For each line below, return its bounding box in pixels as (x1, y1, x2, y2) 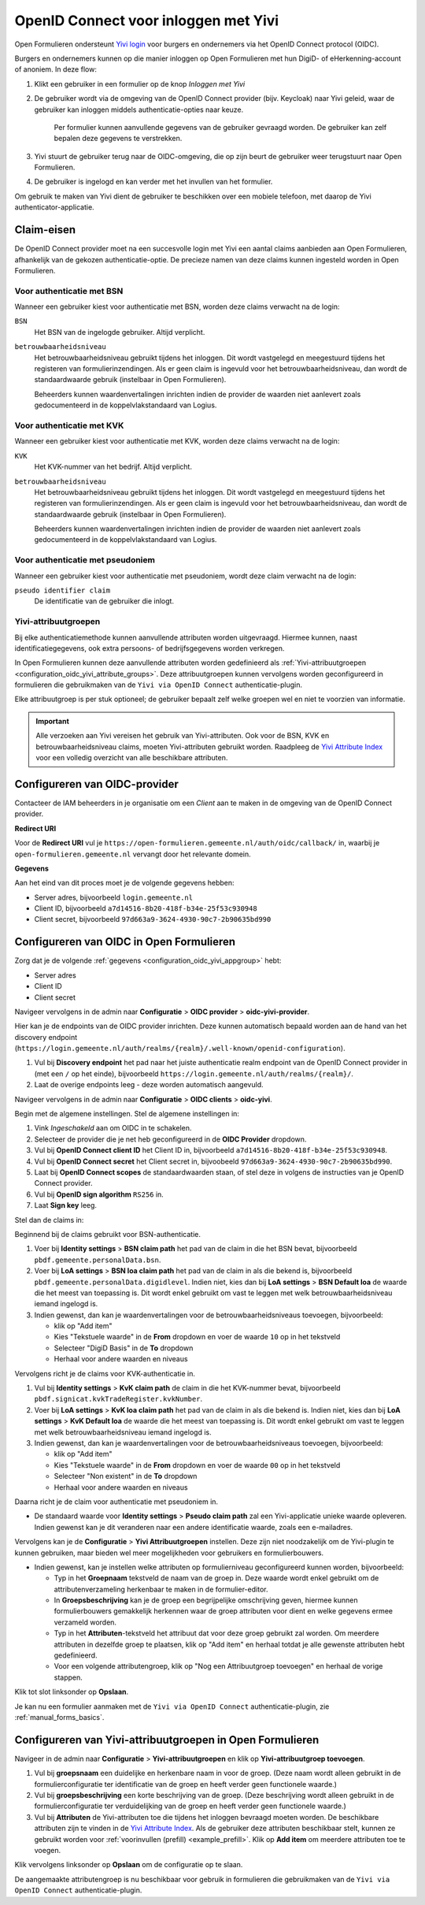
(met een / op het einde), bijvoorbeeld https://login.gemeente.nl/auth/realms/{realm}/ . (34, 1068, 354, 1079)
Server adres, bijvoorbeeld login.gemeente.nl (34, 893, 193, 902)
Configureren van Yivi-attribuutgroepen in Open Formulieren (14, 1733, 320, 1747)
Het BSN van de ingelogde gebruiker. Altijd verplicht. (34, 327, 205, 336)
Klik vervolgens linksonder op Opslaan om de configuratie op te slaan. (14, 1860, 243, 1870)
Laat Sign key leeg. (34, 1201, 98, 1210)
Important (35, 716, 70, 726)
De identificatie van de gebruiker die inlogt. (34, 596, 175, 606)
